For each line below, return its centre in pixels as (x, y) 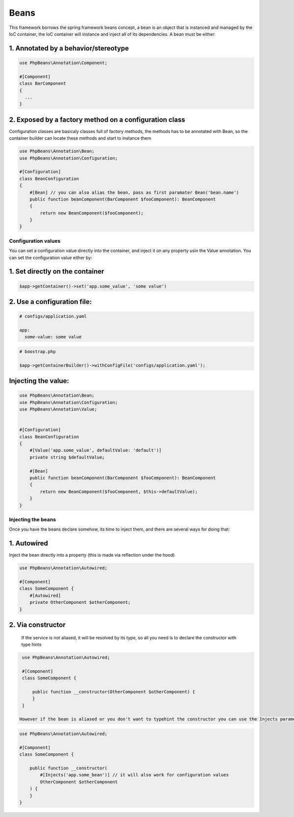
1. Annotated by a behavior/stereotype (69, 48)
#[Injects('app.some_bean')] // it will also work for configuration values (134, 775)
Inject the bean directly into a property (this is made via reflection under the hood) (92, 555)
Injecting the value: (39, 381)
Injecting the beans (33, 519)
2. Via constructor (37, 625)
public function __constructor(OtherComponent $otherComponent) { (114, 692)
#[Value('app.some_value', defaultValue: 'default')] (96, 450)
